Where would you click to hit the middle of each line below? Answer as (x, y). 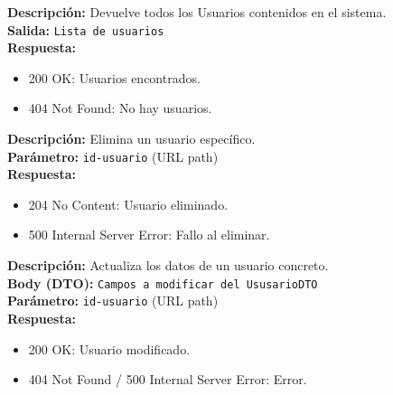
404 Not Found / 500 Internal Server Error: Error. (168, 379)
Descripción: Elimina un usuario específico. (131, 139)
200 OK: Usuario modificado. (109, 348)
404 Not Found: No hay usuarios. (120, 108)
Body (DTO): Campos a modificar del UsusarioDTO (163, 282)
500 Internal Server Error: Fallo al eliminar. (149, 235)
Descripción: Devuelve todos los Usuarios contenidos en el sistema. (197, 12)
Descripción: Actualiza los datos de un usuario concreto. (168, 265)
